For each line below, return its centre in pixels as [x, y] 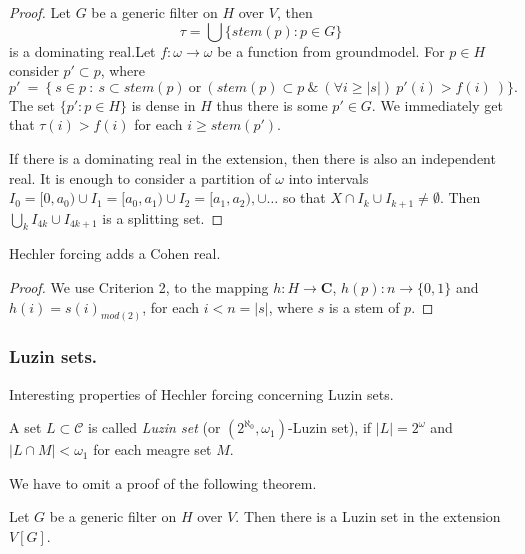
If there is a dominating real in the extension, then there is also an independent [252, 157]
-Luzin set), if [330, 427]
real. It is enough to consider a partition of [140, 177]
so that [304, 197]
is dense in [163, 104]
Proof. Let [40, 12]
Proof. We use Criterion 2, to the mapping [139, 287]
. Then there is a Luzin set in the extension [368, 516]
